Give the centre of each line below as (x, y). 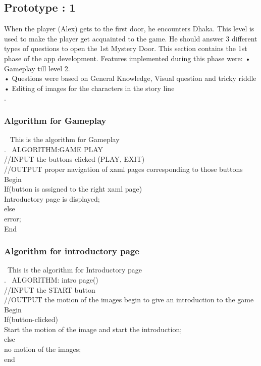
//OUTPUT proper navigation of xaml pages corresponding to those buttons (123, 169)
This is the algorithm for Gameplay (65, 139)
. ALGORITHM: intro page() (51, 279)
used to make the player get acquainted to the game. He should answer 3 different (131, 38)
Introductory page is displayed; (52, 198)
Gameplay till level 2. (37, 68)
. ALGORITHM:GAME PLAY (54, 149)
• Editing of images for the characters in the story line (89, 88)
